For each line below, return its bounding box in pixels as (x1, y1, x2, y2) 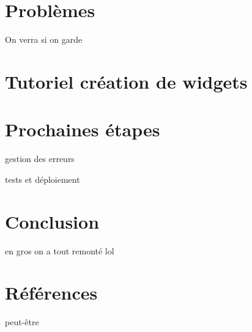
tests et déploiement (5, 172, 80, 185)
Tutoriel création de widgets (5, 68, 248, 94)
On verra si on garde (5, 33, 83, 46)
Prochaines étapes (5, 117, 160, 142)
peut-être (5, 315, 39, 328)
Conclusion (5, 208, 100, 234)
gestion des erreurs (5, 152, 75, 165)
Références (5, 280, 98, 305)
